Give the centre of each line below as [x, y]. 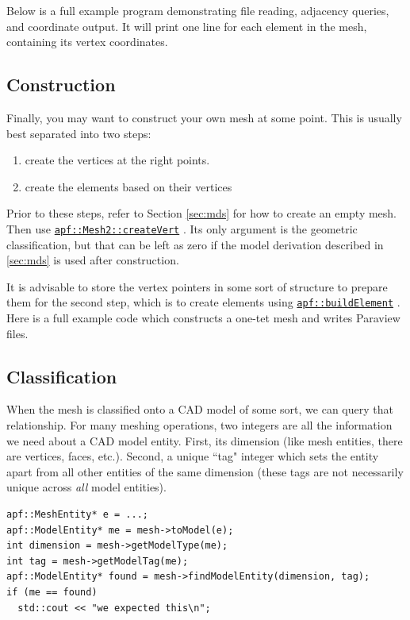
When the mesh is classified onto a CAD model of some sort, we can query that [200, 409]
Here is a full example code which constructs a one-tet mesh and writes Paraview [203, 318]
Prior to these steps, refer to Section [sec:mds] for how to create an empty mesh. [202, 213]
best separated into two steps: [79, 133]
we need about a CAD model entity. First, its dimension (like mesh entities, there [205, 440]
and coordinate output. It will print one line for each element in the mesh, [187, 26]
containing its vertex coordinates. [87, 42]
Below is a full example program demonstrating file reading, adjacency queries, [198, 10]
